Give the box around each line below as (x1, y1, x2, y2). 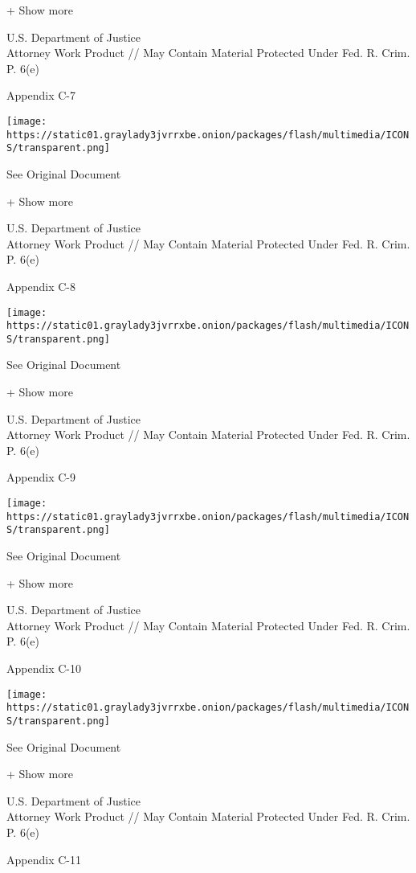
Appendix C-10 (6, 659, 81, 676)
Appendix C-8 (6, 277, 75, 294)
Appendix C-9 (6, 469, 75, 486)
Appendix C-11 (6, 850, 81, 867)
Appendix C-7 (6, 87, 75, 104)
